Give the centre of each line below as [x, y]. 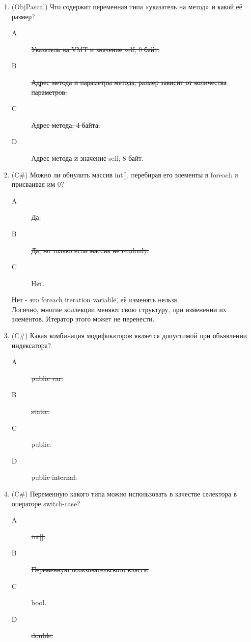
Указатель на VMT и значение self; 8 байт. [95, 49]
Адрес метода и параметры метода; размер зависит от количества [129, 82]
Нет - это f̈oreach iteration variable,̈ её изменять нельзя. [95, 300]
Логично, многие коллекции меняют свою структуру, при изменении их [119, 309]
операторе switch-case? [46, 503]
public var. [47, 378]
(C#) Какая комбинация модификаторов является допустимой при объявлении [129, 336]
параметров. [49, 92]
